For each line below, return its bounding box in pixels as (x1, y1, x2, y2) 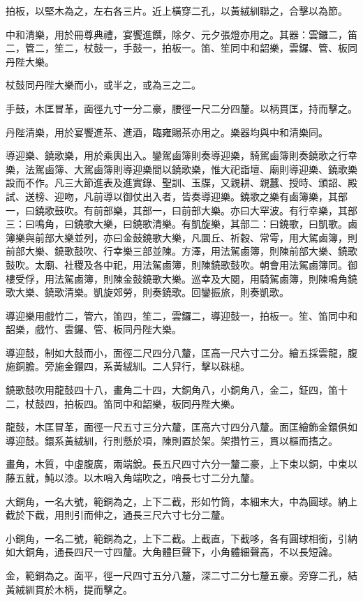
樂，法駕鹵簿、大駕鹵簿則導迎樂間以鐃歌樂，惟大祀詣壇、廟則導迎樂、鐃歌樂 (6, 161, 357, 176)
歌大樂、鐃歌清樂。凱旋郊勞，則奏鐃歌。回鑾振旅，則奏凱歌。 (6, 285, 289, 299)
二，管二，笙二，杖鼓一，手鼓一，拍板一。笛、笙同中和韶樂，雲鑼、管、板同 (6, 40, 357, 55)
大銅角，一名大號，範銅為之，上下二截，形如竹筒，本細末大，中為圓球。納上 (6, 494, 357, 508)
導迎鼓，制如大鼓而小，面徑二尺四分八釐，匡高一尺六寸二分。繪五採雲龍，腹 (6, 345, 357, 359)
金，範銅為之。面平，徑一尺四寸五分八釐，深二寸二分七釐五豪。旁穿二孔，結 (6, 568, 357, 582)
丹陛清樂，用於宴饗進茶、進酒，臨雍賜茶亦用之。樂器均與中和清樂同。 (6, 124, 328, 139)
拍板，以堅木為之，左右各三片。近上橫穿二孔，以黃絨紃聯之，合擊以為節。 (6, 3, 348, 17)
